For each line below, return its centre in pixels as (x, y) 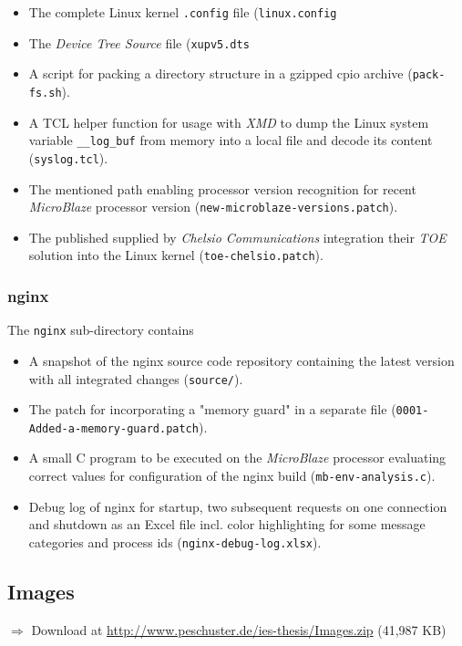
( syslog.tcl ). (68, 157)
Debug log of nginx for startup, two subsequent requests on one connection (238, 506)
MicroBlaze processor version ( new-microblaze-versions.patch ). (213, 207)
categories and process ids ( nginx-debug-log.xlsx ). (175, 542)
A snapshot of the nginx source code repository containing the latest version (241, 360)
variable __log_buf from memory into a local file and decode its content (231, 140)
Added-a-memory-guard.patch (113, 428)
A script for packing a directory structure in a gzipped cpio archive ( (221, 73)
